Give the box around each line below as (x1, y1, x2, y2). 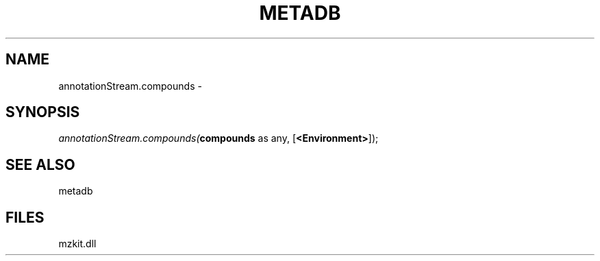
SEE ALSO (5, 156, 75, 173)
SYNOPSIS (5, 103, 80, 121)
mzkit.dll (58, 238, 97, 250)
